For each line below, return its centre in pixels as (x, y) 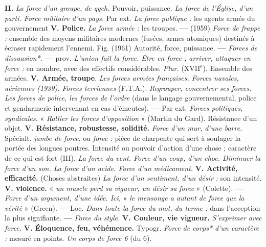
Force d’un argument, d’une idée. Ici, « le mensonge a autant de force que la (125, 198)
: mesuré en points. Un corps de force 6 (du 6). (78, 238)
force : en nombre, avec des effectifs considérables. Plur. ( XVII (103, 68)
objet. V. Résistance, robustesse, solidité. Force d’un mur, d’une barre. (124, 128)
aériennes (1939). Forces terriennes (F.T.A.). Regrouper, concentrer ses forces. (128, 88)
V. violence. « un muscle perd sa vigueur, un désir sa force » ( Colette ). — (124, 188)
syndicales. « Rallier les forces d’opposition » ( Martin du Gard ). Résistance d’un (131, 118)
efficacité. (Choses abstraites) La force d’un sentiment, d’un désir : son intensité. (133, 178)
